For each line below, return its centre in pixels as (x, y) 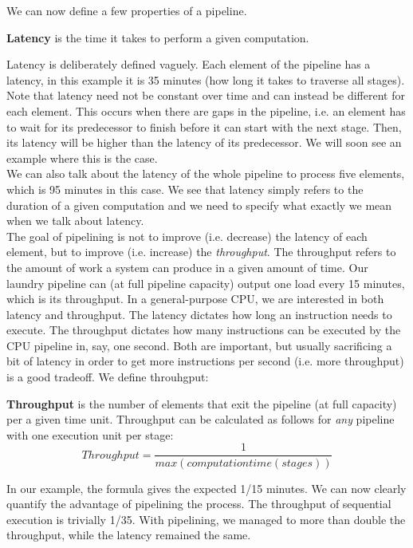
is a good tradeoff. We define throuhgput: (108, 377)
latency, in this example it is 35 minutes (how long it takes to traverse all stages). (206, 79)
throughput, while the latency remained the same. (129, 535)
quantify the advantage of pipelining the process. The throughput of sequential (199, 504)
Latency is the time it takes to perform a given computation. (158, 37)
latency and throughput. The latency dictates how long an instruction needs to (199, 314)
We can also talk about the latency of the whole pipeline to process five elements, (206, 173)
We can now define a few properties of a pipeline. (127, 10)
